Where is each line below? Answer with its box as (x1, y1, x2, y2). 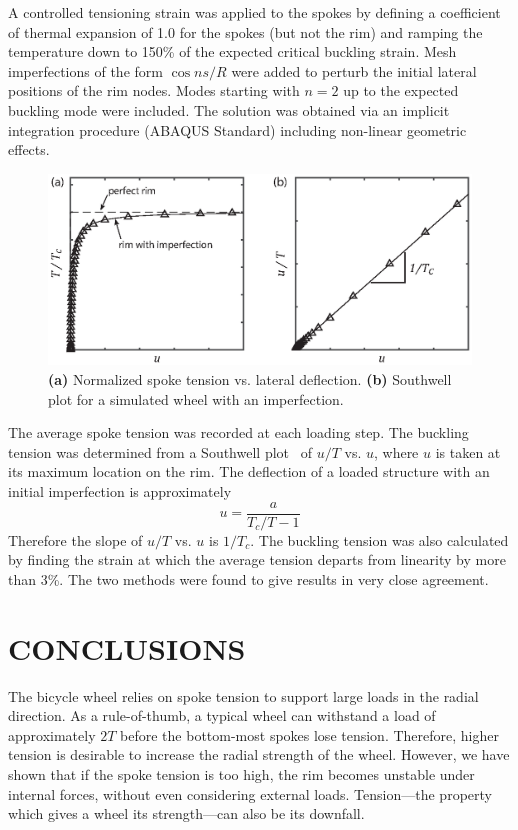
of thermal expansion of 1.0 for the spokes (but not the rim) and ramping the (8, 21, 483, 42)
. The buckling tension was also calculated (250, 529, 509, 550)
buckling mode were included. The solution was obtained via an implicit (8, 99, 450, 120)
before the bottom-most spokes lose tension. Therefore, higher (120, 724, 499, 745)
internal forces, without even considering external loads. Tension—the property (8, 783, 492, 804)
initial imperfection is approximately (8, 481, 232, 502)
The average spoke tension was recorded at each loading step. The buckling (8, 422, 469, 443)
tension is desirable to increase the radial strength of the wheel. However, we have (8, 744, 510, 765)
